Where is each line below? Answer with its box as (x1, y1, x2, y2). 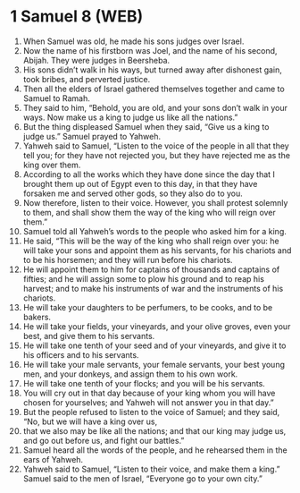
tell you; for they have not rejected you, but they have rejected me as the (22, 149, 291, 160)
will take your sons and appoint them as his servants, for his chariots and (22, 244, 292, 256)
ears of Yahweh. (22, 454, 84, 464)
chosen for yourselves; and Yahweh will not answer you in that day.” (22, 396, 275, 408)
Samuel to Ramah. (22, 92, 90, 104)
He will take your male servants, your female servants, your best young (22, 359, 285, 370)
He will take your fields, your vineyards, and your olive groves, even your (22, 320, 291, 332)
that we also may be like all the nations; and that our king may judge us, (22, 425, 287, 436)
